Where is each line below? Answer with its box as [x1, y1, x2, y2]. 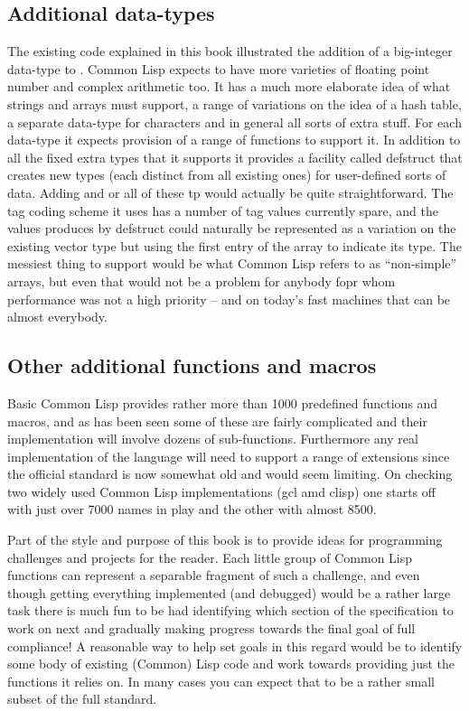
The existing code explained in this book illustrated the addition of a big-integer [7, 42, 453, 61]
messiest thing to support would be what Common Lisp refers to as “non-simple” [7, 254, 457, 273]
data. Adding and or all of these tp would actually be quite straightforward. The [7, 182, 454, 201]
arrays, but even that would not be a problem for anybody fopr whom [7, 271, 396, 290]
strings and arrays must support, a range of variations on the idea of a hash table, [7, 94, 462, 113]
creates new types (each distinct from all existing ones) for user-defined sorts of [7, 165, 446, 184]
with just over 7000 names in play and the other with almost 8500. [7, 500, 377, 519]
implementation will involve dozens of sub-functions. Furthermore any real [7, 429, 418, 448]
